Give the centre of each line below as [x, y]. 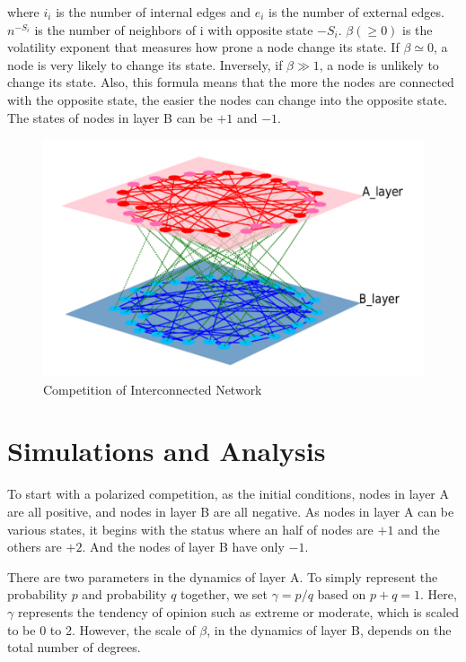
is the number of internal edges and [154, 12]
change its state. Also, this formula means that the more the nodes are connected [231, 82]
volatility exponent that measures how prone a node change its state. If [203, 47]
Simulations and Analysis [167, 451]
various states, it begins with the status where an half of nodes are [190, 529]
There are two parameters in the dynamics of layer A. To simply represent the [223, 576]
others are [35, 547]
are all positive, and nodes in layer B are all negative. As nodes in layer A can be [231, 511]
